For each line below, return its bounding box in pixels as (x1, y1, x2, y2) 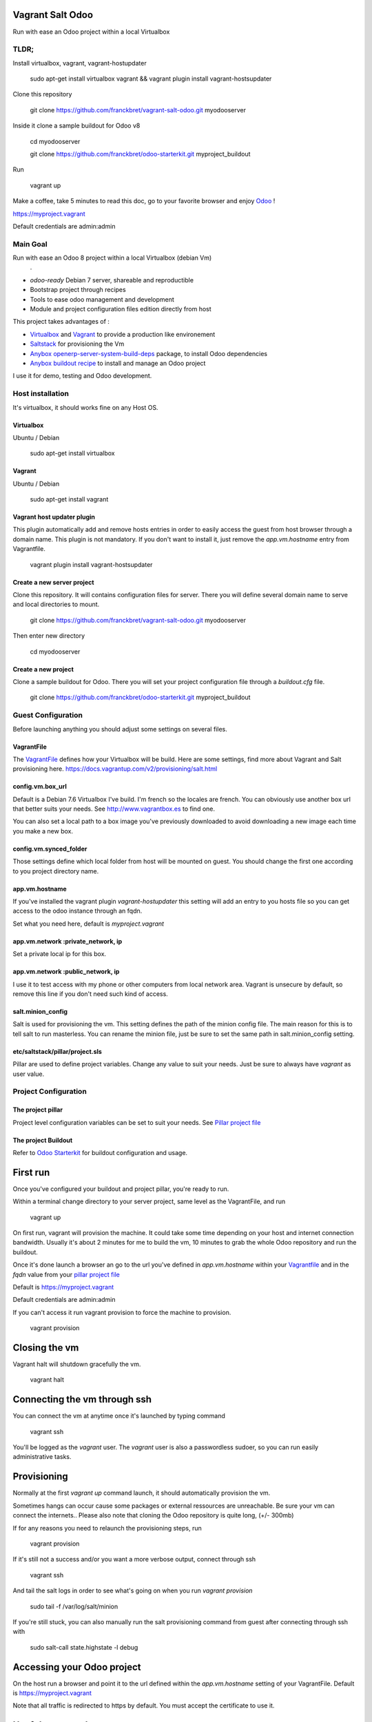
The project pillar (12, 1106, 63, 1114)
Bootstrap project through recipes (30, 286, 127, 294)
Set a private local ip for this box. (12, 950, 107, 958)
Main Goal (12, 239, 48, 249)
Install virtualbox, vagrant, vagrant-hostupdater (12, 59, 147, 67)
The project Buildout (12, 1136, 73, 1144)
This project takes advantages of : (12, 318, 110, 326)
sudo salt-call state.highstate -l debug (30, 1643, 138, 1651)
